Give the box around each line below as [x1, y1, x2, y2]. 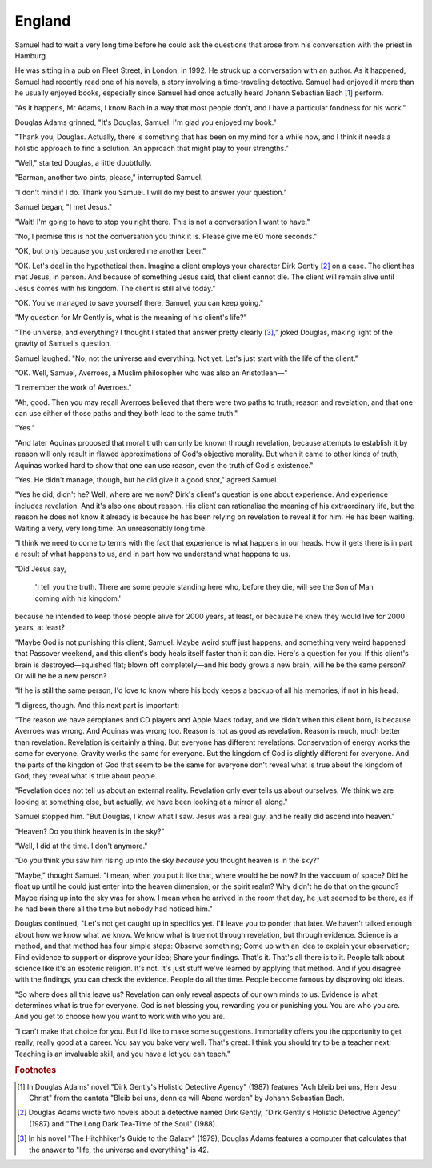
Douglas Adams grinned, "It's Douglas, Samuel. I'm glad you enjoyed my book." [14, 117, 277, 127]
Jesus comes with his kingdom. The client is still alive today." [14, 283, 216, 293]
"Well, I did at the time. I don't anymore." [14, 841, 148, 850]
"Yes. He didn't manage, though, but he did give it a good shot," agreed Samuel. [14, 475, 279, 485]
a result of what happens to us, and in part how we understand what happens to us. [14, 549, 291, 559]
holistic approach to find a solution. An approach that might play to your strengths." [14, 143, 290, 153]
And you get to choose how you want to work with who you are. [14, 1012, 226, 1022]
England [14, 12, 71, 30]
